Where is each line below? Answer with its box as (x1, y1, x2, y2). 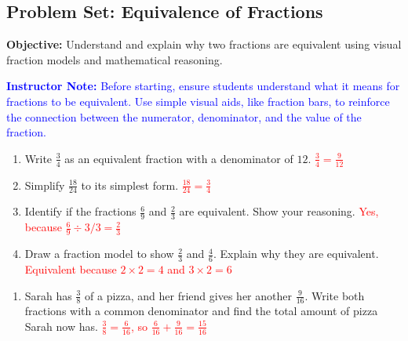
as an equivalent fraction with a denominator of (64, 150, 293, 166)
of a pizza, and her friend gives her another (85, 287, 292, 303)
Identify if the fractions (24, 203, 137, 219)
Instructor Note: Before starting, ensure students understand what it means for (6, 78, 400, 94)
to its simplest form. (81, 176, 179, 193)
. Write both (304, 287, 365, 303)
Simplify (24, 176, 65, 193)
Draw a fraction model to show (24, 245, 174, 262)
